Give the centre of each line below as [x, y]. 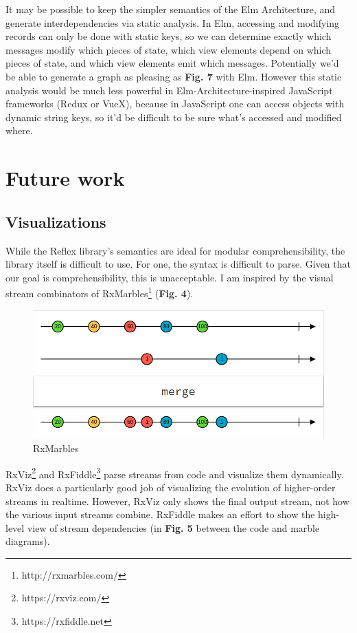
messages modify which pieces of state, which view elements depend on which [169, 49]
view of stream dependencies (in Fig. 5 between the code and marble [173, 527]
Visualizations [56, 221]
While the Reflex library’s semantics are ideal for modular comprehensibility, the [175, 250]
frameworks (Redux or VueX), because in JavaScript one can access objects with [175, 104]
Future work [65, 178]
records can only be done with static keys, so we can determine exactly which [169, 36]
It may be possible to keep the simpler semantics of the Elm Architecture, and [171, 9]
